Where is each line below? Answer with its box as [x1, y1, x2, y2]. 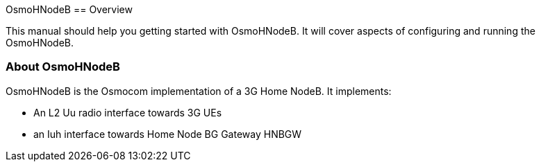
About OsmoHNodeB [6, 60, 120, 74]
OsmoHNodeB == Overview [6, 3, 133, 15]
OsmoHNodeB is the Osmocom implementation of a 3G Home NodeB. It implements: [6, 85, 392, 97]
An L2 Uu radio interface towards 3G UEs [33, 106, 222, 118]
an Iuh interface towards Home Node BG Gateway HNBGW [33, 128, 302, 140]
